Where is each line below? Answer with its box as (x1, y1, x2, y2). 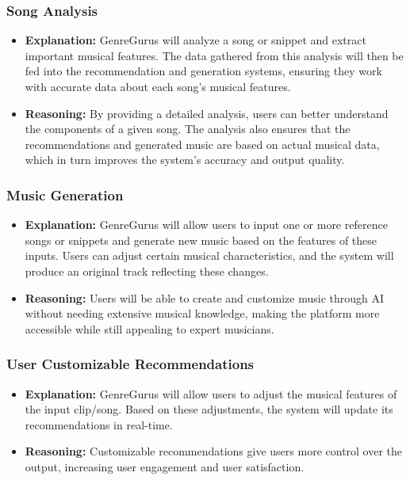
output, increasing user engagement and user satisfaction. (25, 458, 305, 474)
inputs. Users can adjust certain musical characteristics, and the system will (25, 247, 394, 264)
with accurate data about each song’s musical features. (25, 78, 291, 94)
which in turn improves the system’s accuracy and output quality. (25, 151, 345, 168)
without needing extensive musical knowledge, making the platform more (25, 305, 380, 322)
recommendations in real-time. (25, 416, 173, 432)
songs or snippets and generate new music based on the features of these (25, 231, 377, 248)
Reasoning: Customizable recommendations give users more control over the (25, 443, 403, 459)
